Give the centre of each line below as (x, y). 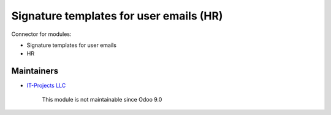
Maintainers (35, 71)
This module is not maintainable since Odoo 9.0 (102, 99)
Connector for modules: (41, 34)
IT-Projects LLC (46, 86)
